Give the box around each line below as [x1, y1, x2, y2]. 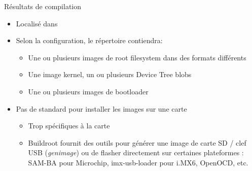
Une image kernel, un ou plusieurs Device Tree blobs [28, 69, 192, 80]
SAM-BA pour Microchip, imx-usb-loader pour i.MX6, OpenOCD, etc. [28, 157, 248, 167]
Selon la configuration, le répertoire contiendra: [16, 35, 163, 46]
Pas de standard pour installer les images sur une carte [16, 103, 187, 114]
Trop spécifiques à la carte [28, 120, 110, 131]
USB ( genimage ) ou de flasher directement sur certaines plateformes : [28, 147, 244, 158]
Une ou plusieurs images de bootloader [28, 86, 149, 96]
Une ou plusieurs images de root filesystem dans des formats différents [28, 52, 246, 62]
